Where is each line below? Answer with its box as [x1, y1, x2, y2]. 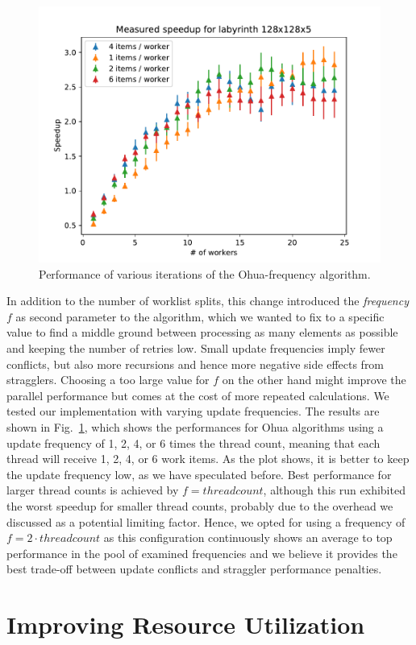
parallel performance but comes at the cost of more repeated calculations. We [6, 387, 389, 403]
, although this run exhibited [263, 482, 406, 498]
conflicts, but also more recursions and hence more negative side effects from [6, 355, 385, 372]
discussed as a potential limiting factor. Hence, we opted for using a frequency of [6, 513, 406, 530]
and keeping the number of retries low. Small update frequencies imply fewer [6, 339, 385, 356]
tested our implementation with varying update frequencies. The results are [6, 403, 380, 420]
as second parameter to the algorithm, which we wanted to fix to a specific [15, 308, 385, 325]
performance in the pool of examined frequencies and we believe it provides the [6, 544, 397, 561]
